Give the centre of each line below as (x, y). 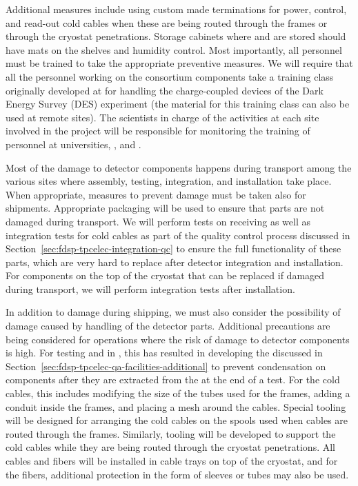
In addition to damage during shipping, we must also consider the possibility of (173, 312)
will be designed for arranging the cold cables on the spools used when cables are (177, 420)
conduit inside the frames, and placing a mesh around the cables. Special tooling (176, 406)
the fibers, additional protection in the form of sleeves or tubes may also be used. (177, 474)
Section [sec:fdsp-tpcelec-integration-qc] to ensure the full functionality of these (173, 249)
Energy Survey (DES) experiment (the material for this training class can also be (178, 104)
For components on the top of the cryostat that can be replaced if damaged (165, 275)
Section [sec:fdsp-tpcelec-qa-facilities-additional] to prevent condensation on (166, 366)
